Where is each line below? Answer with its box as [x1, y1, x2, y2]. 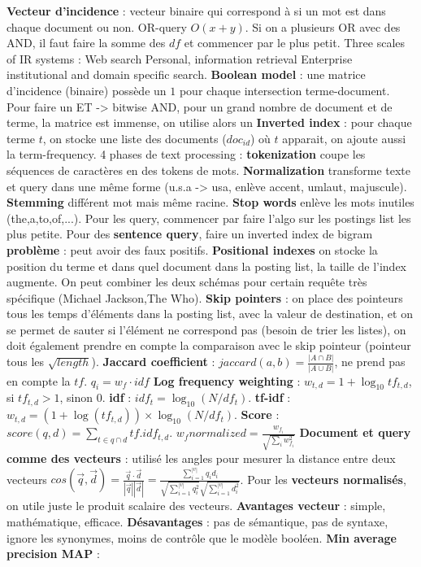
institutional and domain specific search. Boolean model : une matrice [7, 66, 366, 83]
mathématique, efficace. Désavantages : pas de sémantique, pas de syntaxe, [7, 513, 388, 530]
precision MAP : [7, 545, 100, 562]
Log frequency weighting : [153, 372, 301, 389]
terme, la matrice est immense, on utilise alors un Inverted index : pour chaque [7, 114, 412, 131]
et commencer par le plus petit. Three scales [184, 34, 406, 51]
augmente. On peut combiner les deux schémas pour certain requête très [7, 273, 367, 290]
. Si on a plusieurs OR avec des [245, 18, 401, 35]
